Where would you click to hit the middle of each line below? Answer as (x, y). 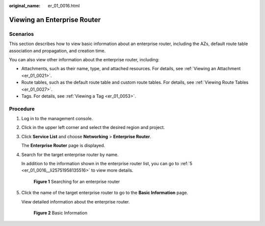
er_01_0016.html (64, 6)
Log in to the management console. (57, 119)
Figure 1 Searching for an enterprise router (77, 181)
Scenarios (22, 34)
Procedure (22, 109)
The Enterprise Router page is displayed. (63, 146)
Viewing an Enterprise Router (55, 20)
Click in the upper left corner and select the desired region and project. (93, 127)
